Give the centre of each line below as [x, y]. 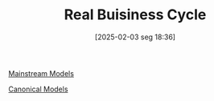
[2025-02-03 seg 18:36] [135, 37]
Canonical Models [38, 89]
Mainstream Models [41, 73]
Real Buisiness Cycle [135, 15]
